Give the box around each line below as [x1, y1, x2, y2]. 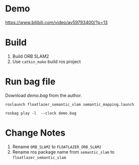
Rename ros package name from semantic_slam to [12, 149, 115, 155]
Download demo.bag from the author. [5, 92, 82, 98]
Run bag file [5, 76, 56, 87]
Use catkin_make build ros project [12, 58, 81, 65]
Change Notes [5, 127, 66, 138]
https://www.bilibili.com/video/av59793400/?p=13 [5, 19, 108, 25]
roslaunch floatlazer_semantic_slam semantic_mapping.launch [5, 102, 135, 107]
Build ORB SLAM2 [12, 53, 50, 59]
